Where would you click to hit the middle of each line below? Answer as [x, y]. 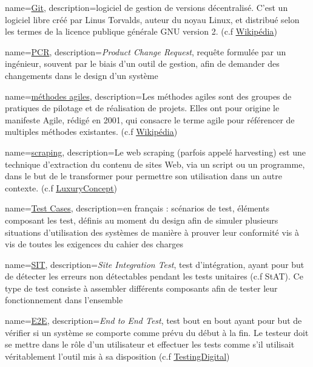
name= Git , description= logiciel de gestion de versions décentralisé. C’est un [146, 7]
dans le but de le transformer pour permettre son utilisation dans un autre [143, 176]
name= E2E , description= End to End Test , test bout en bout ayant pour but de [153, 321]
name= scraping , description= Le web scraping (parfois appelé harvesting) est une [155, 152]
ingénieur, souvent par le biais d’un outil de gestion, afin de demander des [142, 63]
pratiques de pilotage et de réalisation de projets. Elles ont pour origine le [142, 108]
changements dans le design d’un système [82, 75]
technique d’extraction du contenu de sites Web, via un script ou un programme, [155, 164]
